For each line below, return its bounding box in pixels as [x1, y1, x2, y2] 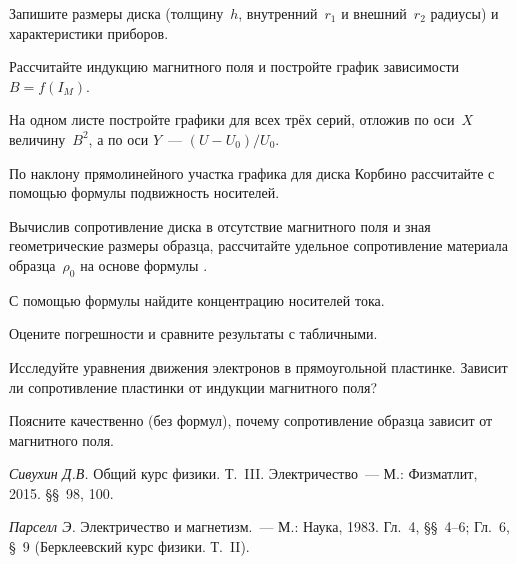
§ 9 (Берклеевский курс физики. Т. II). [9, 536, 250, 557]
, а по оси [88, 128, 149, 149]
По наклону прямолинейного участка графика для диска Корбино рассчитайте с [9, 162, 495, 183]
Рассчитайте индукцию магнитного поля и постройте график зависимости [9, 56, 460, 77]
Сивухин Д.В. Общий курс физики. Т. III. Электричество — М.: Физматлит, [9, 463, 478, 484]
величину [9, 128, 66, 149]
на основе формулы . [80, 254, 208, 275]
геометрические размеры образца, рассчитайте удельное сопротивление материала [9, 235, 509, 256]
